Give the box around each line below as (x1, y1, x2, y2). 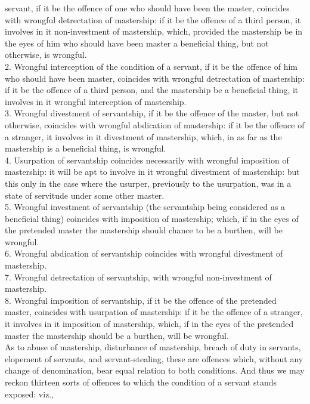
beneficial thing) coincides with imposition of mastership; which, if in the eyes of (5, 212, 299, 224)
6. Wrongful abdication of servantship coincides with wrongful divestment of (5, 247, 283, 260)
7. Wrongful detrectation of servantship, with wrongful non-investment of (5, 270, 272, 283)
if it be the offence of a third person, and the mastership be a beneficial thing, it (5, 84, 299, 96)
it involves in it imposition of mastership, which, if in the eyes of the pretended (5, 317, 294, 330)
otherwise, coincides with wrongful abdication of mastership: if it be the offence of (5, 118, 305, 131)
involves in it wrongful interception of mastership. (5, 95, 187, 107)
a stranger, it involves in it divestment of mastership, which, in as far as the (5, 130, 282, 143)
